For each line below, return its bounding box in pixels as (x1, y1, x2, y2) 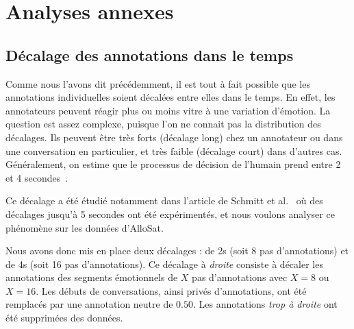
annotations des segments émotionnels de (5, 270, 178, 284)
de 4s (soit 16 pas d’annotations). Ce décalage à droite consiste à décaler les (5, 256, 323, 271)
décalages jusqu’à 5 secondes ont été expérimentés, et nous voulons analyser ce (5, 206, 335, 221)
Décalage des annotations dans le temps (5, 44, 294, 65)
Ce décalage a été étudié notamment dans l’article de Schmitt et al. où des (5, 193, 323, 208)
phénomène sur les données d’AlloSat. (5, 220, 164, 234)
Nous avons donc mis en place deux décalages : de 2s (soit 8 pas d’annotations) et (5, 243, 349, 258)
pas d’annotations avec (192, 270, 288, 284)
